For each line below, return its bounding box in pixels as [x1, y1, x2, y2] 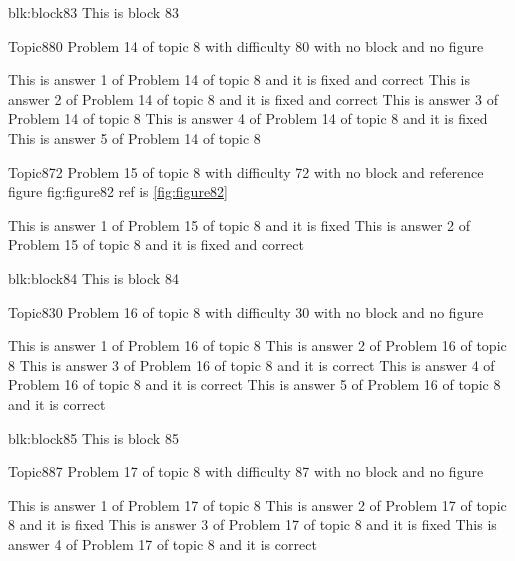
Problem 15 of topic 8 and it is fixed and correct [8, 234, 304, 255]
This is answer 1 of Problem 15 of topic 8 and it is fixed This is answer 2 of [8, 214, 471, 235]
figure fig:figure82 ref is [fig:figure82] [8, 181, 228, 202]
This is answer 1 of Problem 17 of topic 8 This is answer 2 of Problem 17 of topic [8, 494, 507, 515]
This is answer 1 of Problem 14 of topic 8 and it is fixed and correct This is [8, 69, 470, 90]
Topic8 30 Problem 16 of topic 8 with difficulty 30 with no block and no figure [8, 301, 484, 322]
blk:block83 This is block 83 [8, 2, 179, 22]
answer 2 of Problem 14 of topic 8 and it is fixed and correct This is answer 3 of [8, 88, 498, 109]
